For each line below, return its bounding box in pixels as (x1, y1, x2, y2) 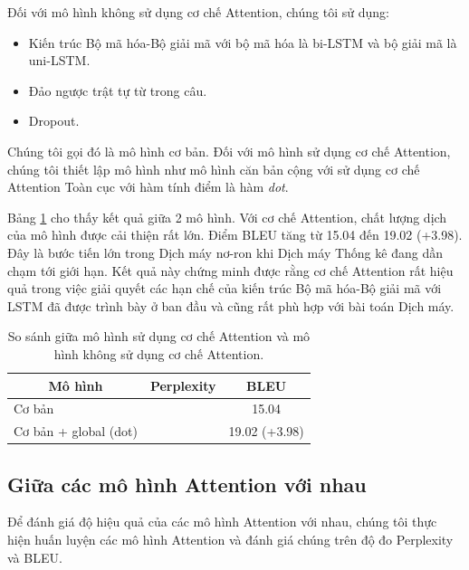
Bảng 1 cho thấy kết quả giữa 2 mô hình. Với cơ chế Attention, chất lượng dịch (7, 207, 447, 226)
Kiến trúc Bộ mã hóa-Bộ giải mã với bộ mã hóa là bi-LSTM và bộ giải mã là (28, 33, 457, 52)
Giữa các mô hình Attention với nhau (7, 470, 367, 498)
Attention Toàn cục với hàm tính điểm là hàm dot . (7, 177, 289, 196)
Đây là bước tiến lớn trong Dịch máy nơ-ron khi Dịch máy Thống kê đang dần (7, 242, 443, 261)
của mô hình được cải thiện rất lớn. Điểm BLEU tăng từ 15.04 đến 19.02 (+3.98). (7, 225, 463, 244)
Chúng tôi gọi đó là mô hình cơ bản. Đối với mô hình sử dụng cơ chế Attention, (7, 141, 451, 160)
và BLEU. (7, 547, 62, 566)
